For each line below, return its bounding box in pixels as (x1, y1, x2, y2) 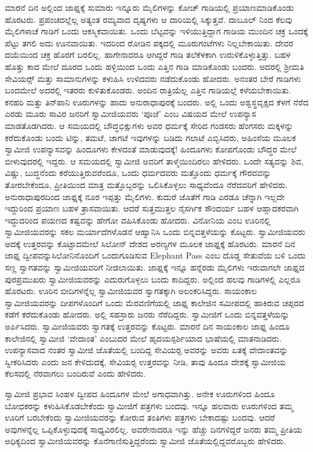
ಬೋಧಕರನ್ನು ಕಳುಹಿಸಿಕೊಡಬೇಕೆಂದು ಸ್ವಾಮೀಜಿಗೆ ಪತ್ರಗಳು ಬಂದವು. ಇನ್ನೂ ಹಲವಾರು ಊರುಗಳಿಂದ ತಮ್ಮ (5, 399, 294, 412)
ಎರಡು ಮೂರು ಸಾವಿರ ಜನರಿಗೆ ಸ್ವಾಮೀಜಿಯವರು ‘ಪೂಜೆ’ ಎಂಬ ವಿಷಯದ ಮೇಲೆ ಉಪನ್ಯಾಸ (5, 107, 256, 120)
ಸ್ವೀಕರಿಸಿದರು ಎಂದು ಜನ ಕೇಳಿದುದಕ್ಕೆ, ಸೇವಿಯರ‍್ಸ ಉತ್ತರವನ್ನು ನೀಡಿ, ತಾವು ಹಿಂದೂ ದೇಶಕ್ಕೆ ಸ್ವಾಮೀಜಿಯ (5, 355, 286, 368)
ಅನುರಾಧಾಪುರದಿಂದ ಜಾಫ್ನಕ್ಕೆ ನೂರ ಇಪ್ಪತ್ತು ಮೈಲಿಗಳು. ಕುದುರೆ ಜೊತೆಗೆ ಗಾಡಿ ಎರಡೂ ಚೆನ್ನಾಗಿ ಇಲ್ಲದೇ (5, 190, 285, 202)
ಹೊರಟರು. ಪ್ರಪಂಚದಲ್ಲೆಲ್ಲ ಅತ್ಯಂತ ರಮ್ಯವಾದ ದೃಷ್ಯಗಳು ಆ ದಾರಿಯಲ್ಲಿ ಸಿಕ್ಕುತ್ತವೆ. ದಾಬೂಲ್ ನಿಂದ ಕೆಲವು (5, 13, 292, 25)
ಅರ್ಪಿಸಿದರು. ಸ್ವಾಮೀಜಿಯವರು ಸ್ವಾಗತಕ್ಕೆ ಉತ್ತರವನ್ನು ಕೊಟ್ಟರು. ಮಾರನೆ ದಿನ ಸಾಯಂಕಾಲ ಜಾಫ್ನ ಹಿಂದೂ (5, 320, 290, 333)
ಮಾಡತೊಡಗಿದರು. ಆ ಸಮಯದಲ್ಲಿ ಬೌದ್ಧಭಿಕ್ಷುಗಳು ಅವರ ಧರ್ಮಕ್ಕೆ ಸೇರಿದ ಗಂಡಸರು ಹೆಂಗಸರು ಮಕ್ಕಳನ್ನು (5, 119, 294, 131)
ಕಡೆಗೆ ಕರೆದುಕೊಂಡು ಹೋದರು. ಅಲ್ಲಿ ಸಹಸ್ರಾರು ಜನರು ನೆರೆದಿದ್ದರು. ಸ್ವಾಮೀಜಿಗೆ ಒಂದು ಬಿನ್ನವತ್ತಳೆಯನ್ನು (5, 308, 289, 321)
